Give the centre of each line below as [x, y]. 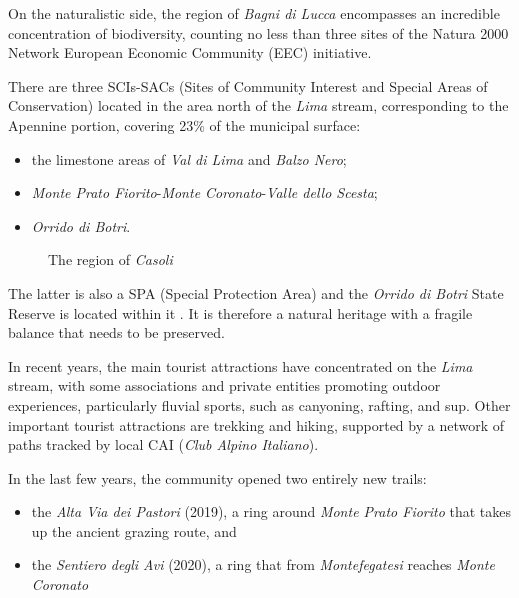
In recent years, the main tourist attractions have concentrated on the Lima [240, 365]
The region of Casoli [110, 259]
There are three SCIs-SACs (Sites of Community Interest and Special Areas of [248, 85]
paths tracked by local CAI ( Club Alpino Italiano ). [163, 444]
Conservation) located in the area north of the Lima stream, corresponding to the [258, 105]
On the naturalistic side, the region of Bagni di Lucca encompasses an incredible [254, 13]
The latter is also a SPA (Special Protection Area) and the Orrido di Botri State [256, 292]
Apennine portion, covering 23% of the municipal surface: [184, 124]
